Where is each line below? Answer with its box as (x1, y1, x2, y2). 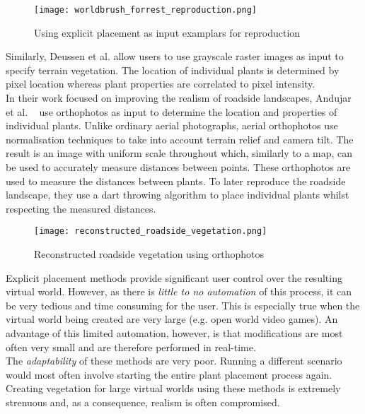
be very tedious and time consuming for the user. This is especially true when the (6, 297, 360, 312)
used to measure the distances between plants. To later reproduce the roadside (6, 173, 346, 188)
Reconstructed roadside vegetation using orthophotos (34, 247, 264, 261)
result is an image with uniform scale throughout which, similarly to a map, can (6, 146, 353, 160)
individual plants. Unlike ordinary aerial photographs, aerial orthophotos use (6, 118, 338, 133)
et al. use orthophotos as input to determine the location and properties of (6, 104, 337, 119)
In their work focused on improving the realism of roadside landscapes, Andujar (6, 90, 352, 105)
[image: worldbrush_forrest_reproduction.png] (34, 5, 257, 15)
